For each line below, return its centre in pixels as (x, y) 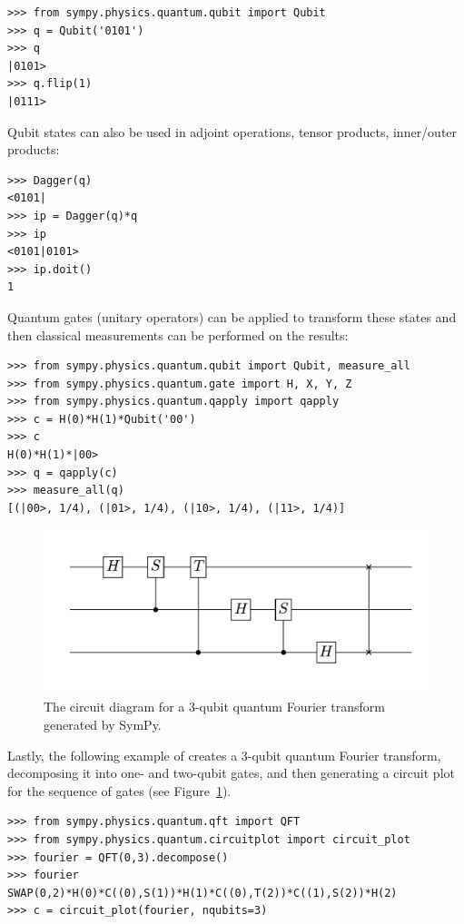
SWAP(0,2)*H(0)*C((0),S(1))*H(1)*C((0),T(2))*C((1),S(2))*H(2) (202, 893)
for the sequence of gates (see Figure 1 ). (119, 790)
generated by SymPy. (103, 724)
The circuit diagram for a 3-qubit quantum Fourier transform (214, 707)
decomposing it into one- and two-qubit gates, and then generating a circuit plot (231, 773)
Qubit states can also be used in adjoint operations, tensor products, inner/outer (232, 131)
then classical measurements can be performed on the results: (178, 334)
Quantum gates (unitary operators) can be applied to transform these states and (232, 316)
